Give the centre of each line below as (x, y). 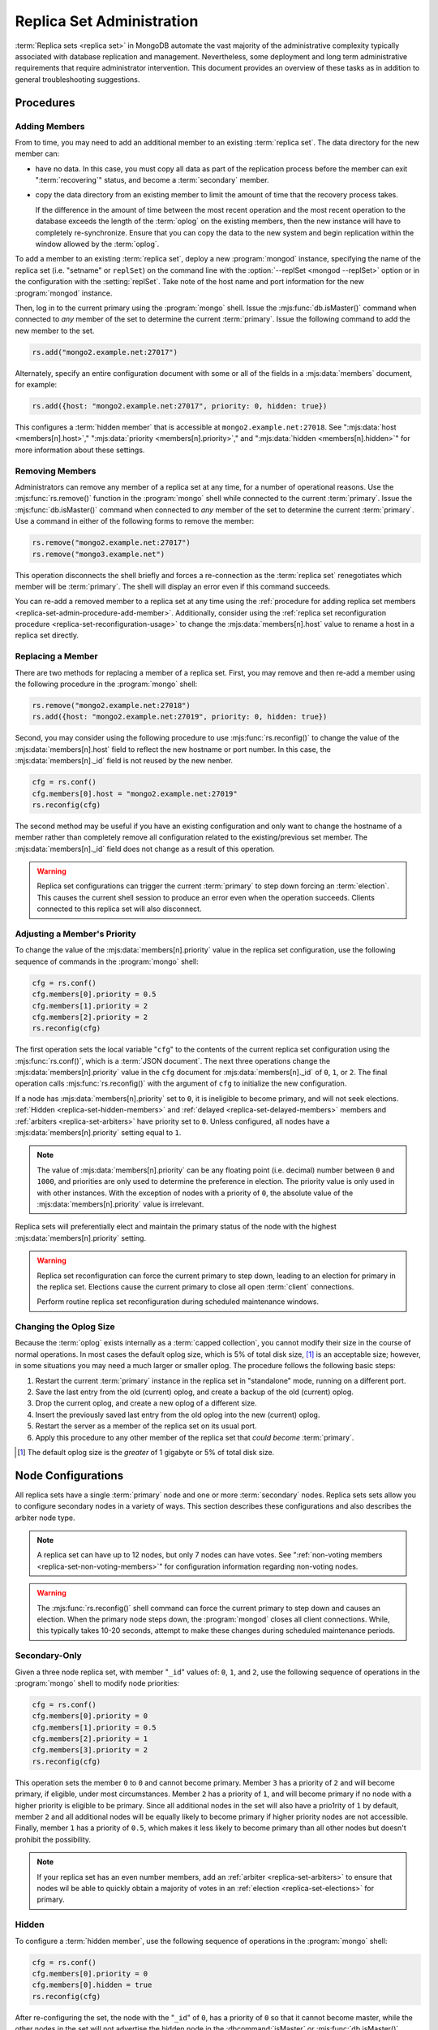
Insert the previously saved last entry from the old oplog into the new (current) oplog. (178, 1415)
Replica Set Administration (107, 21)
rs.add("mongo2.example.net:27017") (105, 352)
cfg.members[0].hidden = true (92, 1985)
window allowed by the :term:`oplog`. (97, 244)
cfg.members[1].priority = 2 (90, 1006)
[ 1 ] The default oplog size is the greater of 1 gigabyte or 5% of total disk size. (146, 1452)
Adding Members (50, 126)
